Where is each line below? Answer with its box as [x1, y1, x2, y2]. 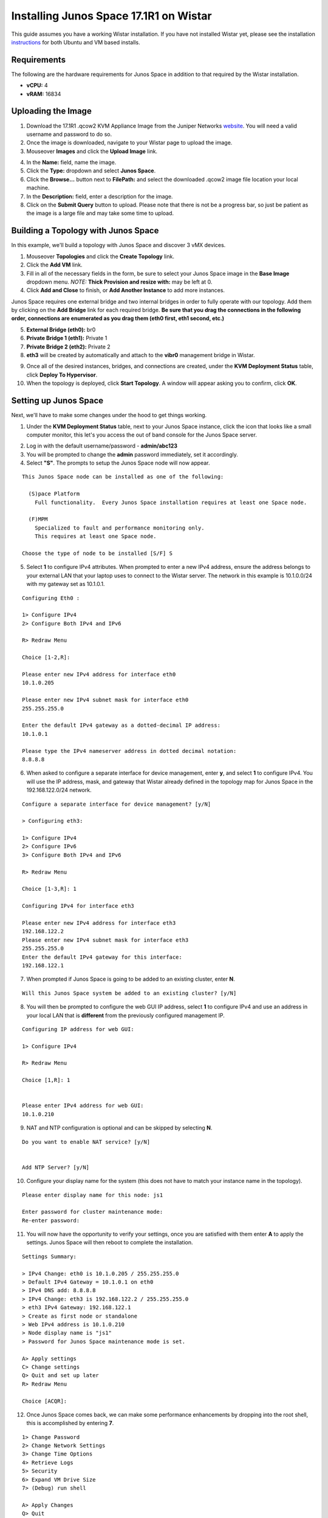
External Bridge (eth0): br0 [26, 325, 96, 333]
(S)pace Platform [28, 491, 80, 497]
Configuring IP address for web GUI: [22, 1026, 135, 1032]
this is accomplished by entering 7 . [26, 1420, 114, 1427]
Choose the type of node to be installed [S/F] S [22, 550, 173, 557]
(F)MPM [28, 516, 48, 523]
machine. [26, 184, 50, 191]
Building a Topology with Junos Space [11, 225, 159, 236]
